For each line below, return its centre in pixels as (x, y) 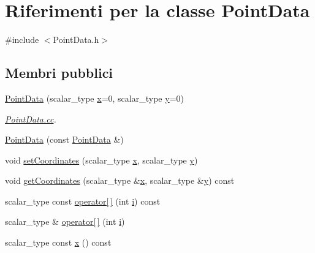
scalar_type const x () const (58, 242)
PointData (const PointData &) (64, 139)
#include (22, 40)
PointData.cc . (31, 119)
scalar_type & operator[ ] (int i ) (65, 221)
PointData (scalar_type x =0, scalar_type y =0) (94, 98)
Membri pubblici (59, 73)
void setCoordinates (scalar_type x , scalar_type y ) (101, 160)
